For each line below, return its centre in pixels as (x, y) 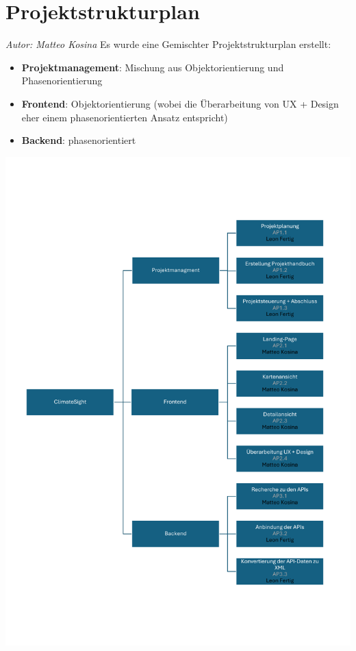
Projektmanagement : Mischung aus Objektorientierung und (153, 67)
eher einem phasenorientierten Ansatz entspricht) (125, 117)
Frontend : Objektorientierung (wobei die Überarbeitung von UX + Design (180, 103)
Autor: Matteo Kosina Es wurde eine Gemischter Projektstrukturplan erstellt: (168, 44)
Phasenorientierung (62, 81)
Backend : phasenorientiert (79, 140)
